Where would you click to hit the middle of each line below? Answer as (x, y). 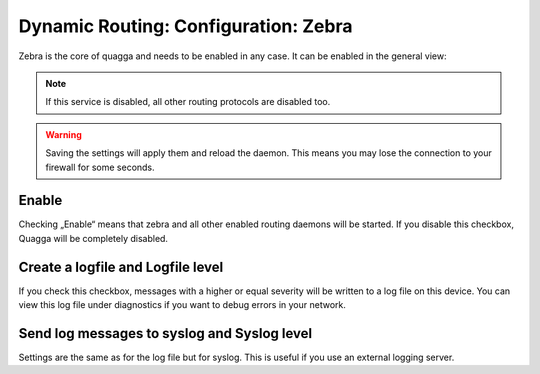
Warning (63, 134)
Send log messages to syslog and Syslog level (165, 333)
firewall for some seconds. (100, 167)
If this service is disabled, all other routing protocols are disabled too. (188, 102)
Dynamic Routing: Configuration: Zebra (185, 26)
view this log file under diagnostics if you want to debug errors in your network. (182, 305)
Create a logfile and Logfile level (121, 266)
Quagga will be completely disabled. (93, 238)
